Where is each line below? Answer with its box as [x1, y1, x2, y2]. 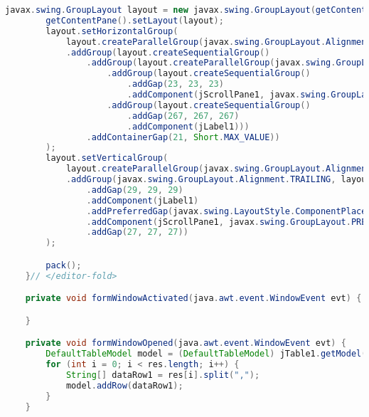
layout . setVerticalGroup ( [46, 153, 169, 164]
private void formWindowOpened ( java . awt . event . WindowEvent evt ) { [25, 338, 346, 349]
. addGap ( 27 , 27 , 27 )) [86, 227, 188, 238]
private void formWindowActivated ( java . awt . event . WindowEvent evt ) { [25, 293, 362, 304]
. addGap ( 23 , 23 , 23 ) [127, 79, 224, 90]
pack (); [46, 260, 82, 270]
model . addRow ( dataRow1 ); [65, 380, 183, 391]
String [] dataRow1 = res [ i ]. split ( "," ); [65, 369, 260, 380]
